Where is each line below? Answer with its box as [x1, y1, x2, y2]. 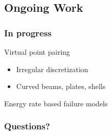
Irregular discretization [16, 63, 88, 74]
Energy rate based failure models [4, 98, 108, 108]
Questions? [4, 120, 50, 132]
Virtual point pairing [4, 47, 70, 57]
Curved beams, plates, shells [16, 81, 106, 92]
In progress [4, 26, 52, 39]
